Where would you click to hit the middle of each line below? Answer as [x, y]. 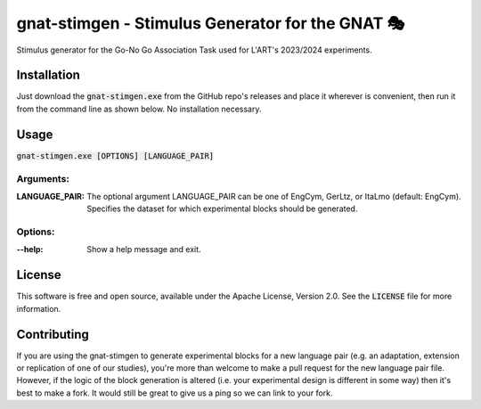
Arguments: [43, 178]
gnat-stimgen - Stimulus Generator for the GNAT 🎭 [211, 23]
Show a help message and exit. [144, 249]
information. [39, 308]
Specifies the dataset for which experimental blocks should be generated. [222, 209]
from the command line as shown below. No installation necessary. [139, 109]
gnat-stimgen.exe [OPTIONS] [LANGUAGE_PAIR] [115, 155]
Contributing [53, 334]
